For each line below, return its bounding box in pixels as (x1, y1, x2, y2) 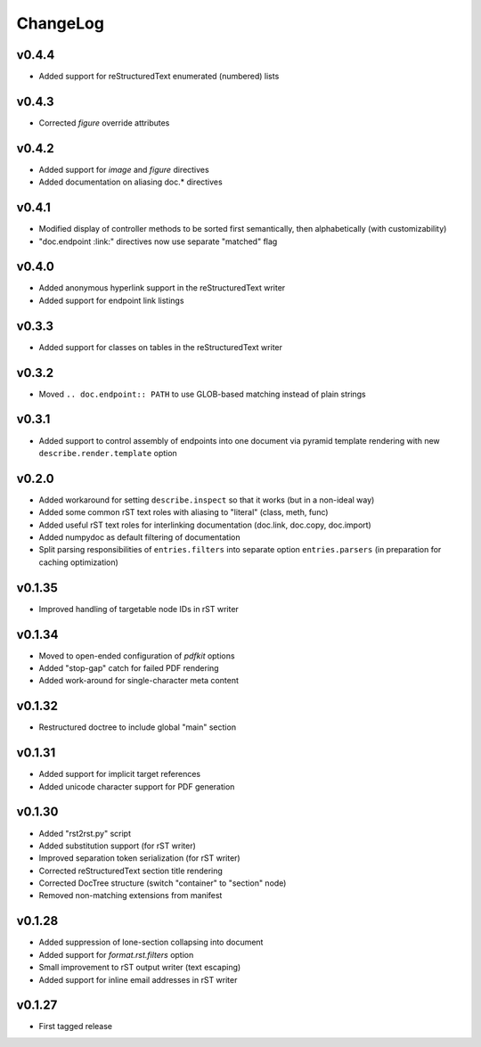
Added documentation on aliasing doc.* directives (38, 176, 223, 187)
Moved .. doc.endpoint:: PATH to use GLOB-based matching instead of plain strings (38, 389, 367, 399)
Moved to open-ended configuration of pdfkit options (38, 650, 235, 661)
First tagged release (38, 1021, 113, 1032)
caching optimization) (38, 557, 119, 568)
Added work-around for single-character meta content (38, 675, 240, 686)
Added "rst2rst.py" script (38, 828, 132, 838)
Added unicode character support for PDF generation (38, 781, 235, 792)
